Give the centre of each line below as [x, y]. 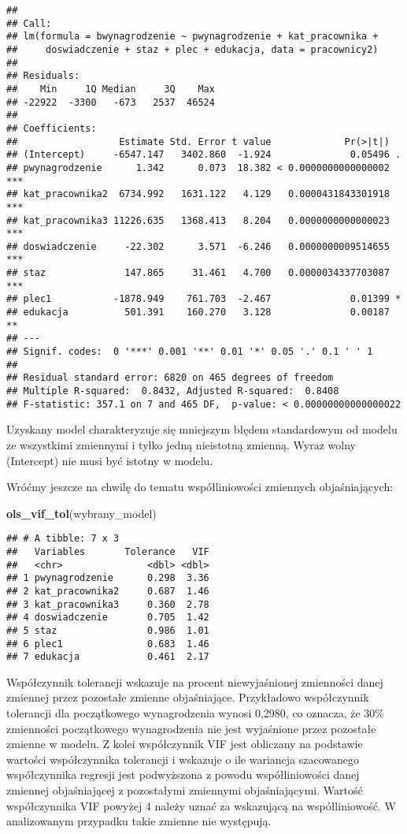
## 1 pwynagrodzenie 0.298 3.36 [108, 578]
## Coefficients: [52, 128]
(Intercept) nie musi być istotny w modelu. [110, 460]
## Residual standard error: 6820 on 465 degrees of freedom [170, 378]
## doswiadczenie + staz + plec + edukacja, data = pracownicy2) [192, 49]
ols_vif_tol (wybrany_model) [81, 513]
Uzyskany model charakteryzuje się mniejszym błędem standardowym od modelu [202, 429]
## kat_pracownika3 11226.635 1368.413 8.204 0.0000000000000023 [198, 220]
